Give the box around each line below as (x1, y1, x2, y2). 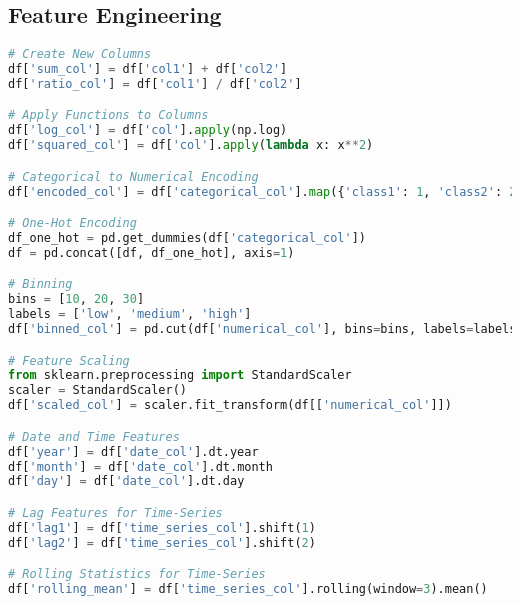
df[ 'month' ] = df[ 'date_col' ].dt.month (8, 459, 273, 474)
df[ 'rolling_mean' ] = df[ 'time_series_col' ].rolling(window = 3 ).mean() (8, 582, 488, 597)
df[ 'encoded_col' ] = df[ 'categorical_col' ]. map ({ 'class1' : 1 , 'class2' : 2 (8, 184, 517, 199)
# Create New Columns (8, 47, 152, 62)
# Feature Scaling (8, 353, 130, 368)
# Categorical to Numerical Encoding (8, 169, 259, 184)
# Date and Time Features (8, 429, 180, 444)
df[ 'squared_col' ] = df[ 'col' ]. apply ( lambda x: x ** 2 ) (8, 138, 374, 153)
